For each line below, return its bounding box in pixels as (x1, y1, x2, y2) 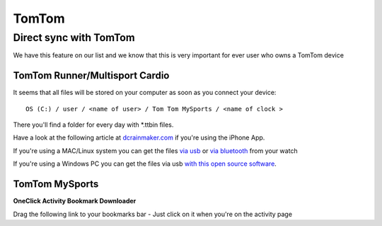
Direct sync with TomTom (13, 31, 135, 44)
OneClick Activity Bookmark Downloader (13, 197, 137, 205)
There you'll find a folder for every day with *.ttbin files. (13, 120, 174, 129)
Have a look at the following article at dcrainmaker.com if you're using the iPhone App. (13, 133, 265, 142)
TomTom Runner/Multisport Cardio (13, 69, 170, 81)
